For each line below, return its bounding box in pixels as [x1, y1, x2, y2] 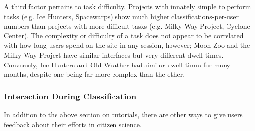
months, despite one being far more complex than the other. [4, 69, 185, 79]
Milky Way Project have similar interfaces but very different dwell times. [4, 49, 224, 60]
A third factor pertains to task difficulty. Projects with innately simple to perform [4, 1, 251, 11]
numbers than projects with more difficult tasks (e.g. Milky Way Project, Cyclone [4, 21, 250, 31]
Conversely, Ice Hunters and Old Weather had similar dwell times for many [4, 59, 230, 69]
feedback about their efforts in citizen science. [4, 119, 142, 129]
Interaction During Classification [4, 90, 137, 102]
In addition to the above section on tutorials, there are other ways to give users [4, 109, 243, 119]
